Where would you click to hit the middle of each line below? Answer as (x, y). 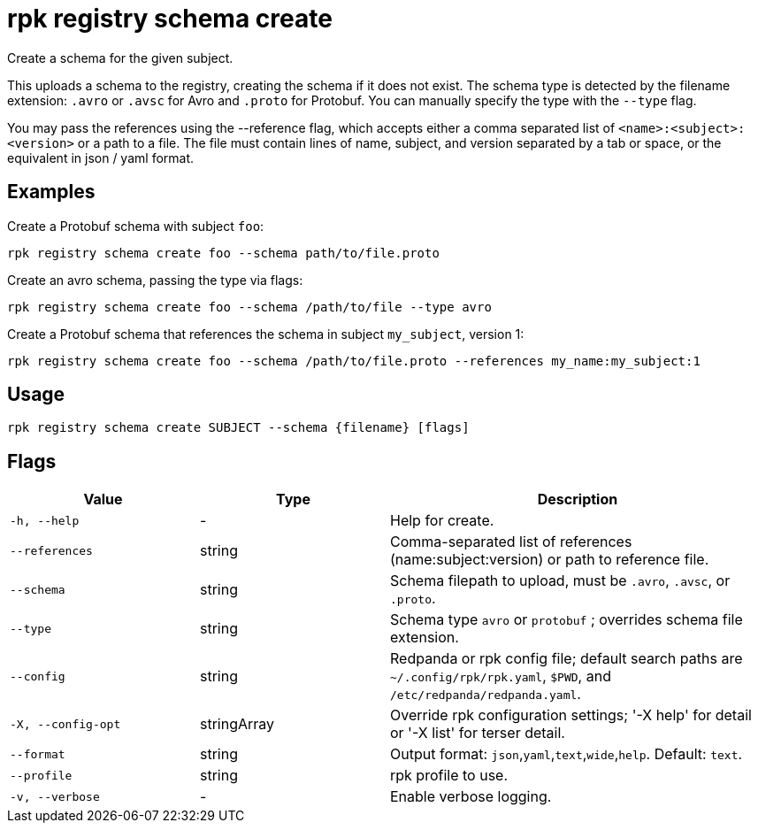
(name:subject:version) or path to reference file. (550, 560)
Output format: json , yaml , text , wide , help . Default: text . (567, 754)
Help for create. (442, 521)
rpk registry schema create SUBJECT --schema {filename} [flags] (238, 428)
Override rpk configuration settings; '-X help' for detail (571, 715)
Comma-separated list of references (511, 542)
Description (578, 500)
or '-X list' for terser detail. (478, 733)
